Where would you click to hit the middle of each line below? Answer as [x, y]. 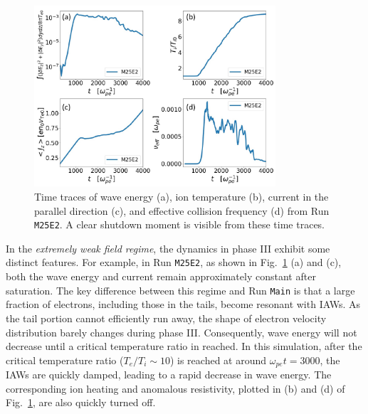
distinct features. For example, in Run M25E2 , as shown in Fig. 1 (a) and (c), [174, 262]
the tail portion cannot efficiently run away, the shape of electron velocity [166, 318]
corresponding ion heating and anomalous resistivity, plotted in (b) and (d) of [175, 388]
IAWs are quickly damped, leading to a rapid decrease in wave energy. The [169, 375]
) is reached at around [218, 360]
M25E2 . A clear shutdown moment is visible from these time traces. [180, 224]
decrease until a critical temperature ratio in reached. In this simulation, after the [184, 346]
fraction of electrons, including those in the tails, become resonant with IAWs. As [183, 304]
